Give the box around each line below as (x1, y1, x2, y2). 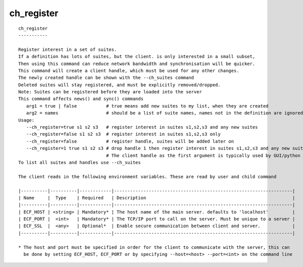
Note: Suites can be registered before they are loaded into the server (18, 89, 202, 95)
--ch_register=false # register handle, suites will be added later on (26, 138, 234, 144)
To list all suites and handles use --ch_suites (18, 159, 141, 165)
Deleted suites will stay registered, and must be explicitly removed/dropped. (18, 82, 221, 88)
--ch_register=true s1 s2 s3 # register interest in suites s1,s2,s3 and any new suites (26, 124, 258, 130)
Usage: (18, 117, 35, 123)
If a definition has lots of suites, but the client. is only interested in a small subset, (18, 54, 256, 60)
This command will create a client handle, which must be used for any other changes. (18, 68, 239, 73)
